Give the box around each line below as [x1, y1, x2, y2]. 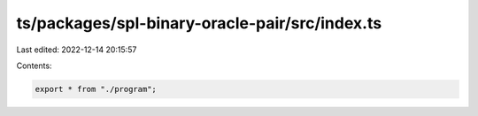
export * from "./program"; [35, 84, 157, 94]
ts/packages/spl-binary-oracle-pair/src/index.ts [16, 13, 382, 33]
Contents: [16, 60, 52, 71]
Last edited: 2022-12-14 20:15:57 [16, 44, 137, 55]
